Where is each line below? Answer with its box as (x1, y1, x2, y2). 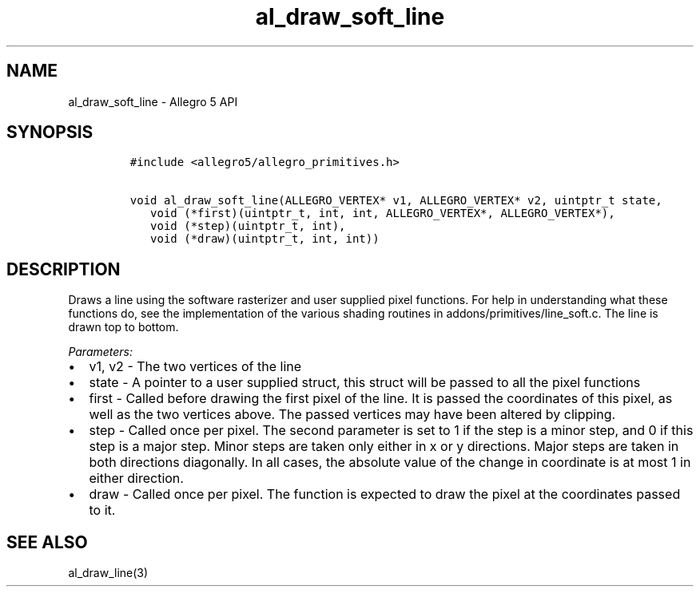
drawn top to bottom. (68, 320, 179, 334)
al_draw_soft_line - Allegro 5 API (68, 94, 238, 109)
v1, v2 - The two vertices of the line (89, 358, 302, 375)
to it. (89, 502, 116, 519)
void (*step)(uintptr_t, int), (150, 219, 346, 233)
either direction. (89, 470, 184, 487)
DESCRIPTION (6, 259, 121, 279)
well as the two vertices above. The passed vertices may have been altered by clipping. (89, 406, 616, 423)
